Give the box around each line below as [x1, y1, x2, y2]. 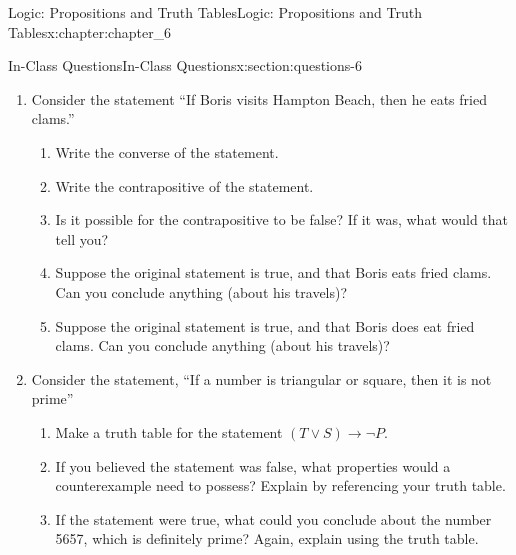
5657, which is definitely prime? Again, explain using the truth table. [55, 528, 479, 549]
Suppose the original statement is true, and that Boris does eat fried [55, 315, 475, 336]
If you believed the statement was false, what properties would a [55, 455, 451, 476]
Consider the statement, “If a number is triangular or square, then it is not [31, 368, 492, 389]
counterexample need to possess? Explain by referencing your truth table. [55, 475, 506, 496]
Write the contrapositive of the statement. [55, 175, 314, 196]
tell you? [55, 228, 109, 249]
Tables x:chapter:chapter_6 [8, 21, 172, 42]
